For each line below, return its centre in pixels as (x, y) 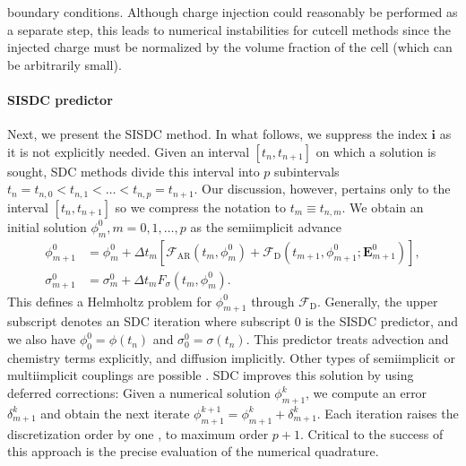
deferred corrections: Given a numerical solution (139, 393)
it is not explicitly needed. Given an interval (129, 151)
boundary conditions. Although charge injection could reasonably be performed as (233, 12)
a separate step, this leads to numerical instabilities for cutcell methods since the (229, 29)
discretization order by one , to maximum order (138, 433)
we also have (42, 339)
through (273, 301)
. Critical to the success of (372, 433)
